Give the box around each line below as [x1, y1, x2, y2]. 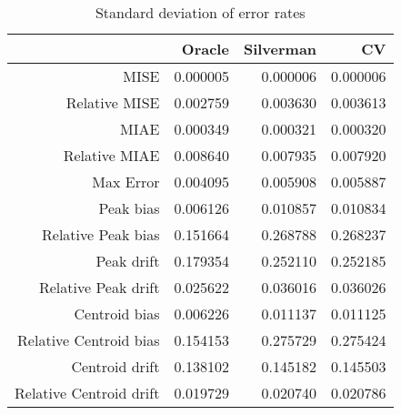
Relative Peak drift [38, 277, 160, 298]
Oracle [181, 38, 229, 59]
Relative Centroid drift [15, 382, 160, 403]
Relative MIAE [63, 145, 160, 166]
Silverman [243, 38, 317, 59]
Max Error [92, 171, 160, 192]
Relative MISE [65, 92, 160, 113]
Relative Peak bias [42, 224, 160, 245]
